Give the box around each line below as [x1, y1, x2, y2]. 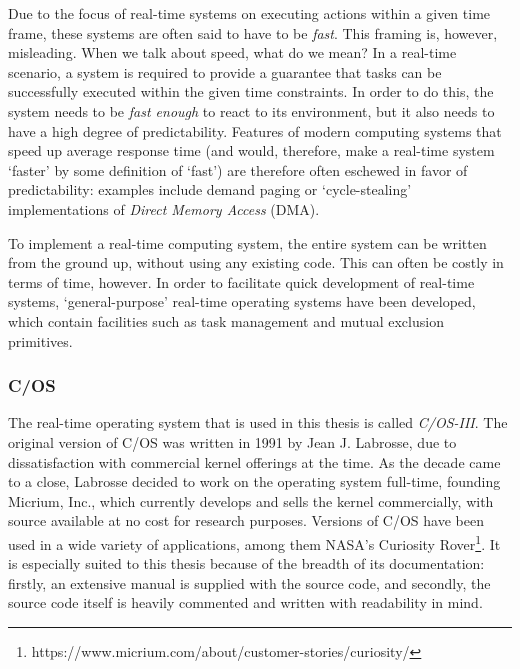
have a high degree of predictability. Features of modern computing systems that [8, 120, 502, 141]
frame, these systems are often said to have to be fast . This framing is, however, [8, 22, 498, 43]
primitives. [8, 330, 73, 351]
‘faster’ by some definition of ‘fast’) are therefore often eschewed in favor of [8, 159, 468, 180]
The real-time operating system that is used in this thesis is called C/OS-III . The [8, 412, 508, 433]
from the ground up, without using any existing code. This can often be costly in [8, 252, 504, 273]
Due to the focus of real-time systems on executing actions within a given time [8, 3, 491, 23]
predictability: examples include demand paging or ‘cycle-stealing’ [8, 179, 412, 200]
